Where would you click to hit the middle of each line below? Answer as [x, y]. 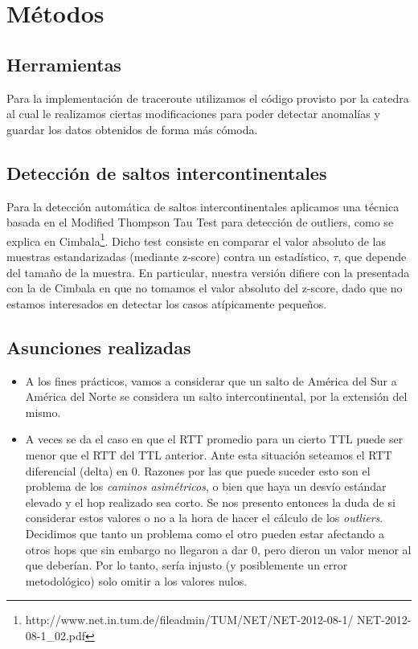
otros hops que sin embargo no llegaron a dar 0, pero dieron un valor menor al [218, 549]
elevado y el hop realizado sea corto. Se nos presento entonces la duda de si [210, 502]
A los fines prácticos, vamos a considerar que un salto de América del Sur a [211, 380]
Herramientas [64, 64]
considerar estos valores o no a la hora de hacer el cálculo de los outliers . [204, 518]
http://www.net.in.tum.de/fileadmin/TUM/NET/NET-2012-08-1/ [189, 620]
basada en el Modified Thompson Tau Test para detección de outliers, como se [200, 222]
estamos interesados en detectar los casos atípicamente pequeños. [167, 303]
